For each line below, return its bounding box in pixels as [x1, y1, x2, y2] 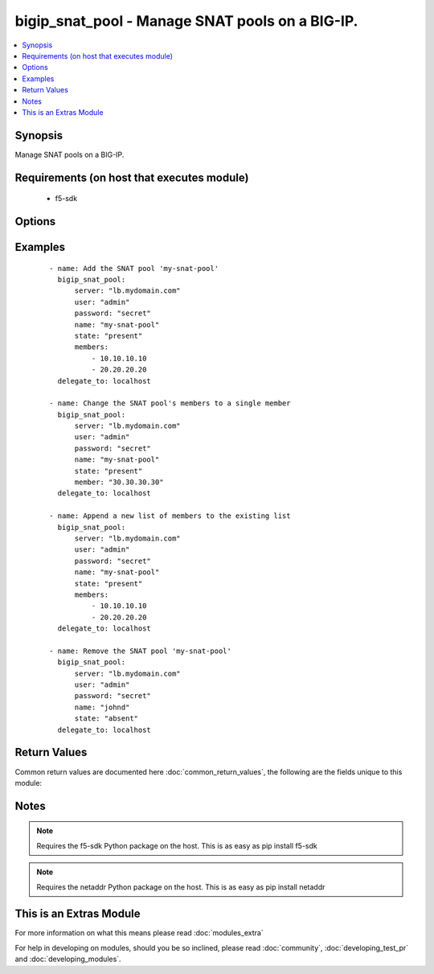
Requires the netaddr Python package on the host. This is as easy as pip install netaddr [36, 882, 325, 892]
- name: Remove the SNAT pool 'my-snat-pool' [49, 646, 232, 655]
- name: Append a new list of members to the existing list [49, 512, 291, 520]
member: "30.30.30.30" [74, 478, 164, 487]
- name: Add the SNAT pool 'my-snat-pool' [49, 264, 219, 273]
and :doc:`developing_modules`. [14, 954, 121, 964]
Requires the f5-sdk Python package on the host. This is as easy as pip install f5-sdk [36, 840, 317, 850]
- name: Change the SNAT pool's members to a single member [49, 399, 291, 408]
